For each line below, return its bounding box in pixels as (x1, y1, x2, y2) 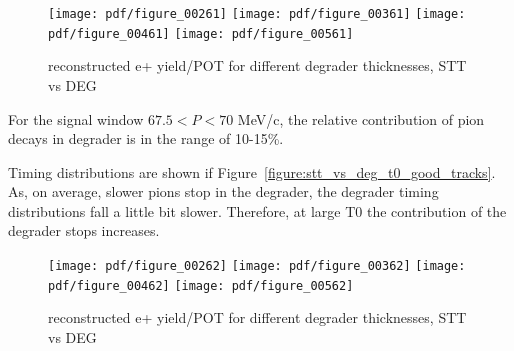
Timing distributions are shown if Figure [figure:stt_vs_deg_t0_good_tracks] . (8, 161, 496, 182)
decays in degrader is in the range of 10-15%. (8, 128, 284, 149)
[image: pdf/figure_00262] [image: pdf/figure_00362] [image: (48, 259, 466, 274)
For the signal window (8, 108, 144, 129)
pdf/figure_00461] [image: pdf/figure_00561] (48, 26, 354, 41)
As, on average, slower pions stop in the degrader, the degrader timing (8, 181, 439, 202)
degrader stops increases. (8, 220, 160, 241)
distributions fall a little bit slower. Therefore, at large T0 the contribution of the (8, 200, 507, 221)
